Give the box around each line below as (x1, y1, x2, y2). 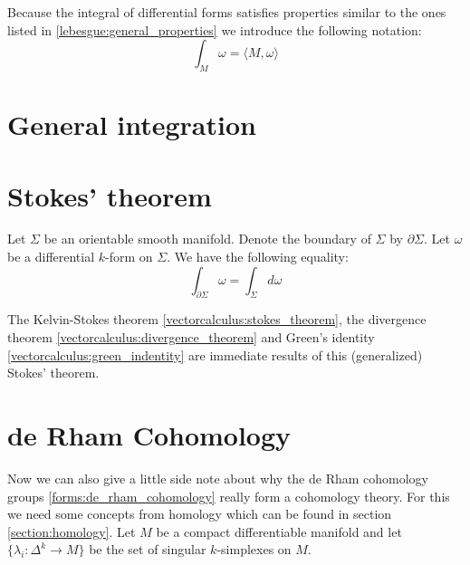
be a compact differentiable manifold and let (156, 522, 402, 541)
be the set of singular (89, 540, 206, 559)
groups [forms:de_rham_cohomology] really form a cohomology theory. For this (7, 486, 450, 505)
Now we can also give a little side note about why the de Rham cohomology (7, 468, 429, 487)
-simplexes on (216, 540, 292, 559)
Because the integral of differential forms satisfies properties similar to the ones (7, 3, 446, 21)
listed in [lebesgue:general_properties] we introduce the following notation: (7, 20, 422, 39)
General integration (7, 106, 256, 143)
